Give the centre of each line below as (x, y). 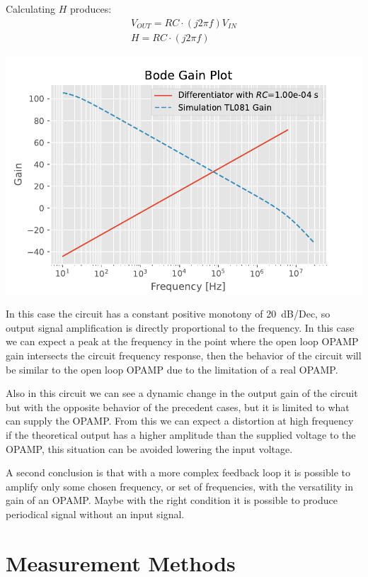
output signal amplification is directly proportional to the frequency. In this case (180, 327)
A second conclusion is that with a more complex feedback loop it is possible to (178, 472)
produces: (91, 9)
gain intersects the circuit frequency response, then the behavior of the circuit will (184, 355)
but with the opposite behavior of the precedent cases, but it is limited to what (178, 407)
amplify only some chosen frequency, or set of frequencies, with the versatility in (179, 486)
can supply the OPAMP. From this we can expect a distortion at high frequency (180, 421)
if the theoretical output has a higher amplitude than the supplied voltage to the (181, 435)
